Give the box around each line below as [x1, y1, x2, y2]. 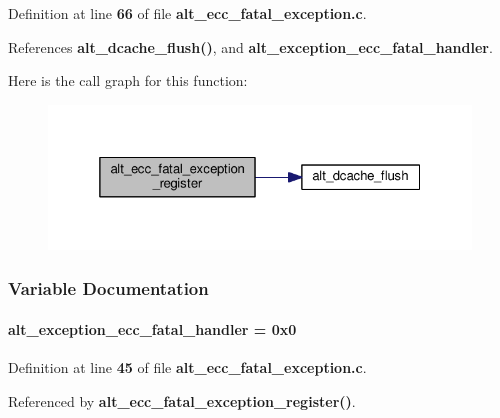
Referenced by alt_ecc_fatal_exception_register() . [8, 390, 356, 411]
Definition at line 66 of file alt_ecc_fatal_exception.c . [8, 3, 367, 23]
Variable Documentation [8, 276, 209, 301]
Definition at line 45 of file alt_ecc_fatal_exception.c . [8, 357, 367, 378]
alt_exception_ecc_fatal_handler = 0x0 [8, 318, 297, 339]
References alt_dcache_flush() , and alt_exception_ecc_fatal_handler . [8, 36, 493, 57]
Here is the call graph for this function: [8, 70, 248, 91]
